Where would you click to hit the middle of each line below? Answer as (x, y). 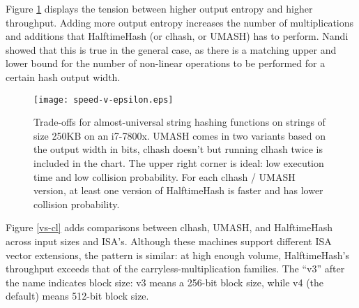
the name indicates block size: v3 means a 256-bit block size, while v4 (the (165, 282)
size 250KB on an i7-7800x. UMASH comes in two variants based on (179, 135)
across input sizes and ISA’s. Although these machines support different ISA (169, 241)
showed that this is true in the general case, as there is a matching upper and (171, 49)
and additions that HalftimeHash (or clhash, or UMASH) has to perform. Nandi (177, 36)
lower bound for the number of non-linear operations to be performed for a (166, 63)
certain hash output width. (63, 76)
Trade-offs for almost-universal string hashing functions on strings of (179, 122)
